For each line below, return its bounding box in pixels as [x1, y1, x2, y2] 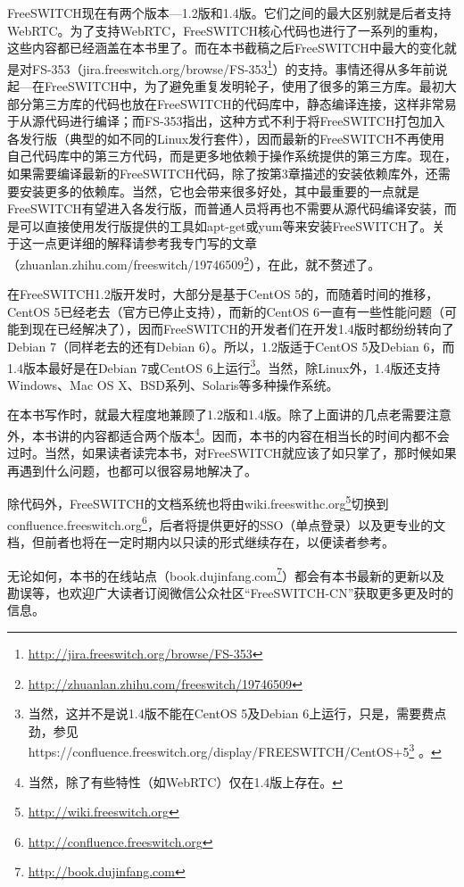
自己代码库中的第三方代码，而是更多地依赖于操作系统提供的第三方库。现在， [7, 146, 457, 165]
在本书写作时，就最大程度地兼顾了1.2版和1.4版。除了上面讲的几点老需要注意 [7, 405, 452, 424]
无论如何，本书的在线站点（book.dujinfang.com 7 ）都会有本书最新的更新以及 [7, 563, 445, 584]
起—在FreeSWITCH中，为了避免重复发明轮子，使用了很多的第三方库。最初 [7, 77, 444, 95]
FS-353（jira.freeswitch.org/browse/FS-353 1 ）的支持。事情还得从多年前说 [31, 56, 448, 78]
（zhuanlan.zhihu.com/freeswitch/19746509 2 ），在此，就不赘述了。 [7, 252, 381, 273]
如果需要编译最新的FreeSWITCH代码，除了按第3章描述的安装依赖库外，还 [7, 164, 438, 182]
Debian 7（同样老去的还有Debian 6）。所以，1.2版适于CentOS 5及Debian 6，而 [7, 337, 455, 355]
